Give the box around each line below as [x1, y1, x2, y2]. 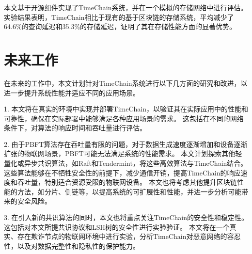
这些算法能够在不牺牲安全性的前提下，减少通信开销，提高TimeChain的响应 [4, 167, 241, 177]
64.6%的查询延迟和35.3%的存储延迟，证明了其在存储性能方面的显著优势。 [4, 21, 236, 32]
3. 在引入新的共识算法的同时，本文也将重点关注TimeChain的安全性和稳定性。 [4, 212, 248, 222]
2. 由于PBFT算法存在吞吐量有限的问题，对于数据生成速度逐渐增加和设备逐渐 [4, 139, 248, 149]
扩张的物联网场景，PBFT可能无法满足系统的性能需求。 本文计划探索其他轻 [4, 148, 242, 159]
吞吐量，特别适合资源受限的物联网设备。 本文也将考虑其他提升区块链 [17, 177, 237, 187]
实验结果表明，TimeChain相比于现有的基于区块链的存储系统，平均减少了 [4, 12, 234, 22]
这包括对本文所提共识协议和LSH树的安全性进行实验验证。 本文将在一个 [4, 222, 230, 232]
